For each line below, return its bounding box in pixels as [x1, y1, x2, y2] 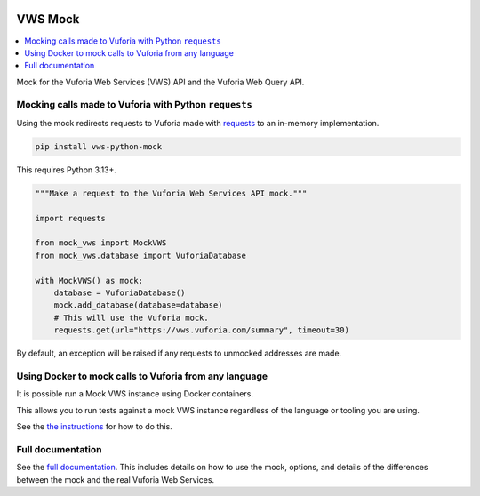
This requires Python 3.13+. [16, 164, 117, 175]
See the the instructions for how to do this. [16, 420, 172, 431]
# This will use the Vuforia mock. [53, 312, 209, 323]
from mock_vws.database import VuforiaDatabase [35, 250, 246, 260]
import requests [35, 213, 107, 223]
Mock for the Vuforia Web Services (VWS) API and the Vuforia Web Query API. [16, 76, 305, 87]
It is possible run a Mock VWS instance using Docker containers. [16, 388, 253, 399]
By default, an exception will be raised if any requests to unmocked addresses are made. [16, 348, 342, 359]
